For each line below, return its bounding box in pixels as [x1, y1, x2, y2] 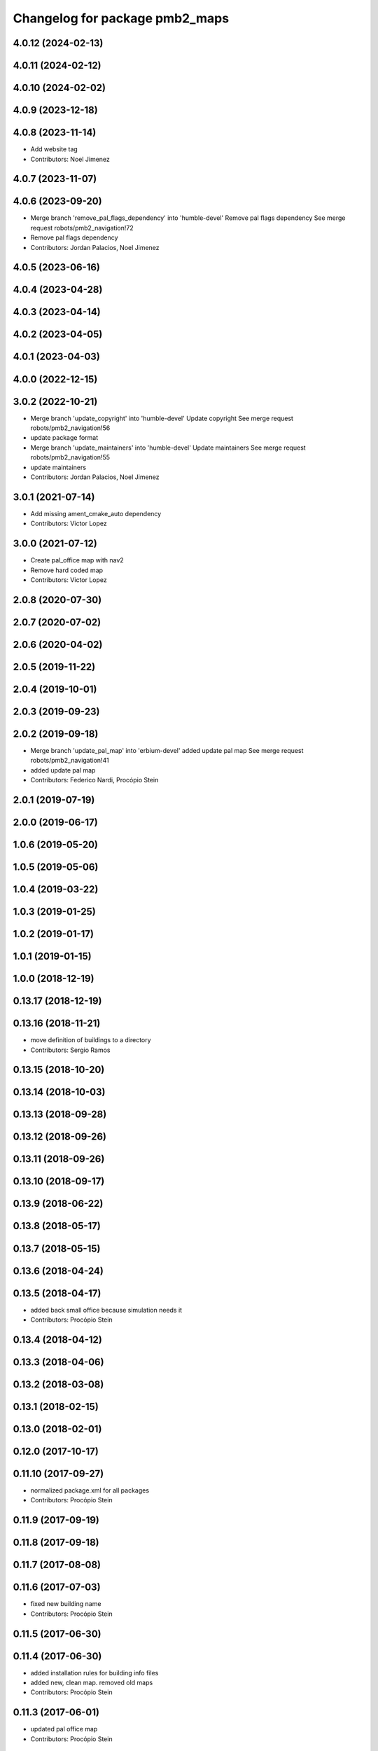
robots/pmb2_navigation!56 [30, 424, 111, 432]
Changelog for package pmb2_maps [13, 11, 230, 26]
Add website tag [30, 145, 78, 153]
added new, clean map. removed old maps [30, 1678, 153, 1687]
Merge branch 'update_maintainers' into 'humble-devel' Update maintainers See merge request [30, 443, 306, 452]
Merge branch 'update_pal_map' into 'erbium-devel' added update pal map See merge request [30, 746, 304, 754]
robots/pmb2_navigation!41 [30, 756, 109, 765]
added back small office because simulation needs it [30, 1306, 182, 1314]
